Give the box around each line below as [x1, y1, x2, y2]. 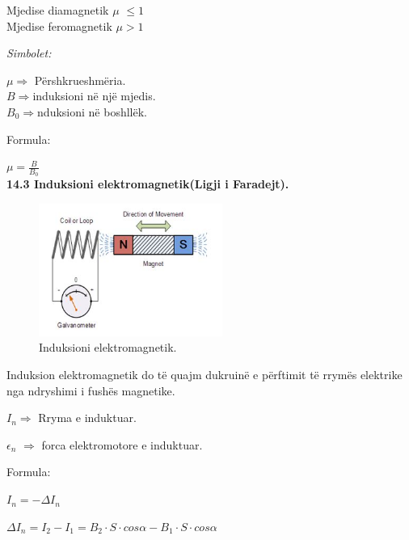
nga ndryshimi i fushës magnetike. [6, 382, 175, 399]
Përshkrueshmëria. [34, 71, 126, 88]
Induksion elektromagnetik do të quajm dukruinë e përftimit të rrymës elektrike [6, 366, 403, 383]
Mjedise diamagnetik [6, 2, 109, 18]
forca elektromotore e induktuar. [41, 436, 203, 453]
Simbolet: [6, 44, 52, 61]
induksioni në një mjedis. [32, 87, 156, 104]
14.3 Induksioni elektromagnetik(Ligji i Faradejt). [6, 175, 289, 192]
